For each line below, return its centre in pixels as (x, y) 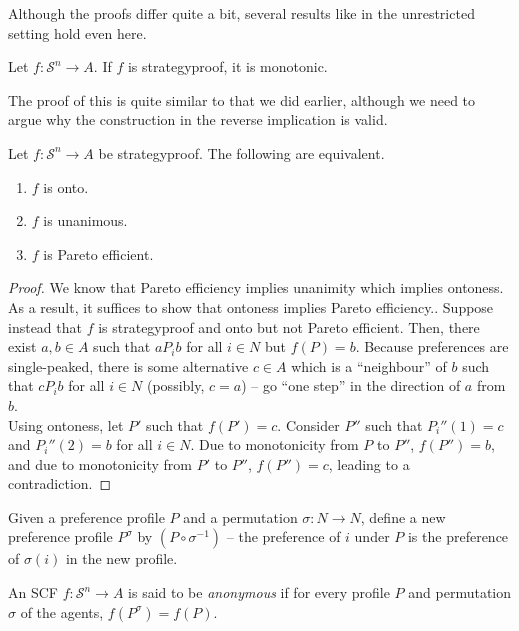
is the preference (458, 536)
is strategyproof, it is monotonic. (227, 66)
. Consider (308, 424)
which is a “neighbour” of (369, 365)
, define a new (403, 516)
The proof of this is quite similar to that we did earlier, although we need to (242, 99)
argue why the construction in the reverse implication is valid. (198, 119)
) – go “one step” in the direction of (351, 385)
